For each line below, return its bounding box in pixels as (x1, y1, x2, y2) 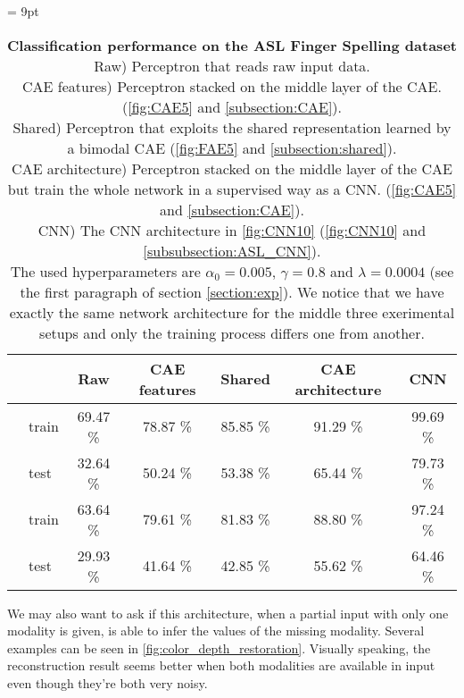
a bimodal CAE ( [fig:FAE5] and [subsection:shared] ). (67, 137, 397, 158)
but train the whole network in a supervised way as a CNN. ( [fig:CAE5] (7, 178, 457, 199)
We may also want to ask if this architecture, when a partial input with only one (7, 603, 449, 622)
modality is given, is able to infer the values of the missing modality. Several (7, 621, 425, 640)
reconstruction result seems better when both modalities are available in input (7, 656, 435, 675)
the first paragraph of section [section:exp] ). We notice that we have (20, 281, 444, 302)
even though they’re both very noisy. (7, 673, 208, 692)
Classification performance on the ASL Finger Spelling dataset (7, 34, 457, 55)
